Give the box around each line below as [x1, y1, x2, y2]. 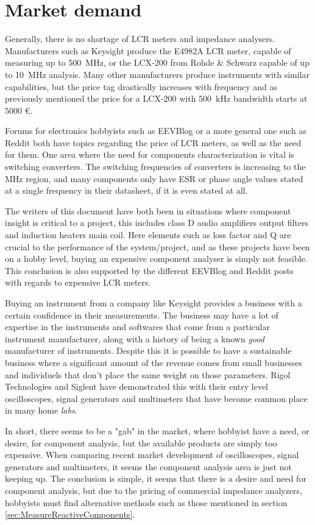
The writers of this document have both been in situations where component [5, 204, 291, 217]
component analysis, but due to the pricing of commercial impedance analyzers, [5, 484, 303, 496]
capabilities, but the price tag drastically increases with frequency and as [5, 80, 277, 93]
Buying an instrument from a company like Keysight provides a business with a [5, 297, 302, 309]
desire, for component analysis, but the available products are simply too [5, 436, 277, 449]
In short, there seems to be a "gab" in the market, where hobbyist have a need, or [5, 424, 310, 437]
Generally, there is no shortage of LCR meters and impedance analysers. [5, 32, 275, 45]
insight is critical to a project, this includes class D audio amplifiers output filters [5, 216, 308, 229]
